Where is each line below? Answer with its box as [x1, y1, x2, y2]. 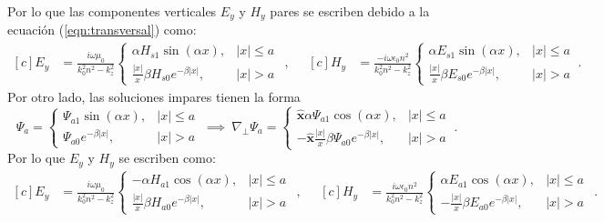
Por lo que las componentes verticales [7, 2, 217, 20]
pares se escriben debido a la [270, 2, 430, 20]
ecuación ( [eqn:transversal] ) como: [7, 20, 197, 39]
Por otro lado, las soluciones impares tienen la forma [7, 86, 301, 106]
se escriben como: [118, 148, 216, 167]
